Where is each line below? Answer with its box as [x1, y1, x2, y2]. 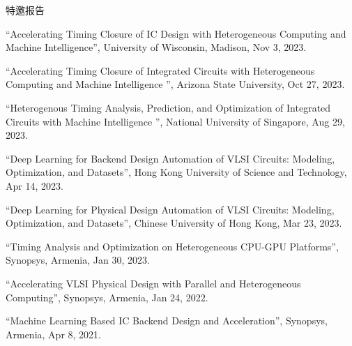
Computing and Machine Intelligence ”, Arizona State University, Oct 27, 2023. [6, 77, 345, 91]
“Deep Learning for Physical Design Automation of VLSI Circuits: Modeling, [6, 202, 335, 216]
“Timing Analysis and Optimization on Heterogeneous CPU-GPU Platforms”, [6, 239, 339, 253]
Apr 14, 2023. [6, 178, 63, 193]
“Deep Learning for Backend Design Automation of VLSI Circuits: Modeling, [6, 151, 335, 165]
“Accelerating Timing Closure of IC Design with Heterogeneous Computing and [6, 26, 346, 40]
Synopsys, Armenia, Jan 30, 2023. [6, 253, 150, 267]
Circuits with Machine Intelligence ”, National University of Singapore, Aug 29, [6, 114, 345, 128]
